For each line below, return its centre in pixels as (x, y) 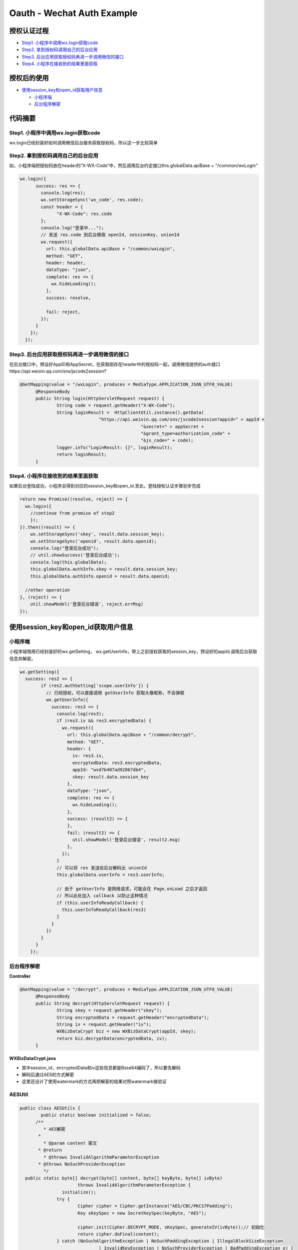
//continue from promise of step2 (72, 513)
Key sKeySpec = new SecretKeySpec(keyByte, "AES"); (142, 1213)
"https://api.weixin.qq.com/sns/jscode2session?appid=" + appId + (181, 419)
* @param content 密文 (70, 1143)
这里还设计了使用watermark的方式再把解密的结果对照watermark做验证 (94, 1081)
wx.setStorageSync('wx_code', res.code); (92, 200)
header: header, (66, 263)
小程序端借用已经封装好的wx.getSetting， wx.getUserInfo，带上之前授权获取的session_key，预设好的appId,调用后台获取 (133, 651)
